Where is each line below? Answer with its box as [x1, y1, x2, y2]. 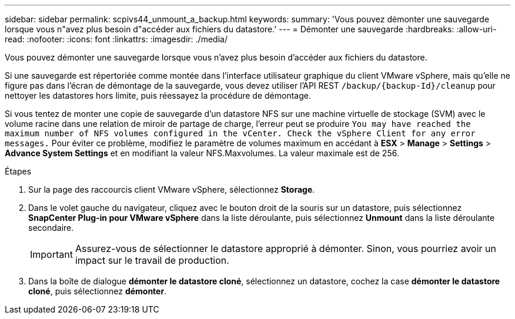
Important [30, 249, 73, 260]
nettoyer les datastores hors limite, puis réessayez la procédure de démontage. [5, 90, 311, 100]
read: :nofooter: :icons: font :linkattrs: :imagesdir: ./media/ [5, 34, 228, 44]
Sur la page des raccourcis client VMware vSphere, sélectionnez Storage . [28, 184, 315, 194]
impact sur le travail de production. [75, 254, 229, 266]
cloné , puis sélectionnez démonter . [28, 286, 167, 296]
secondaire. [28, 223, 74, 233]
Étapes [5, 166, 32, 176]
